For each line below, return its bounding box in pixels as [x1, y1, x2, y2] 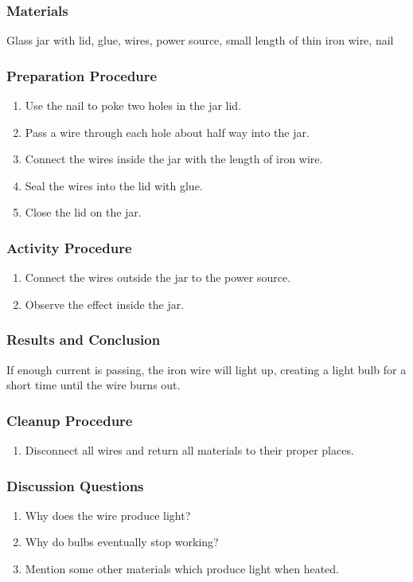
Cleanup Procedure [6, 410, 133, 430]
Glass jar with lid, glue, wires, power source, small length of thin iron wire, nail [6, 32, 394, 49]
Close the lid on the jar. [25, 204, 142, 221]
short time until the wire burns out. [6, 377, 181, 393]
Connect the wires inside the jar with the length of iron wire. [25, 150, 323, 167]
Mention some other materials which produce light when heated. [25, 561, 340, 577]
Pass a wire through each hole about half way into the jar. [25, 123, 310, 140]
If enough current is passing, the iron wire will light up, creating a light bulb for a [6, 361, 407, 377]
